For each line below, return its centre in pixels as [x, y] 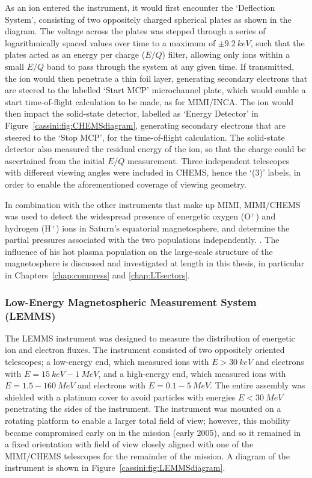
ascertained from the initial [55, 160]
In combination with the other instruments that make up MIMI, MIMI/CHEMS [153, 204]
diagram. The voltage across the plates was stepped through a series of [135, 31]
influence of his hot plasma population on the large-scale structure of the [139, 251]
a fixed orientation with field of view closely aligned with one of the [129, 444]
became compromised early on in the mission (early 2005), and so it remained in [153, 432]
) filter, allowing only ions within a [226, 54]
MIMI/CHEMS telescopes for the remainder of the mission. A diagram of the [147, 455]
